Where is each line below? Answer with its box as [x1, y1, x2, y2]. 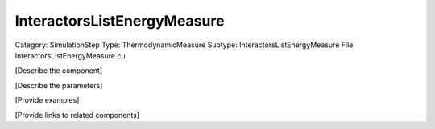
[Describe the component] [14, 66, 103, 75]
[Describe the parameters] [14, 80, 103, 90]
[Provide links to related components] [14, 110, 140, 119]
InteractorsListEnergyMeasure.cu [14, 50, 126, 60]
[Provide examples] [14, 95, 80, 105]
